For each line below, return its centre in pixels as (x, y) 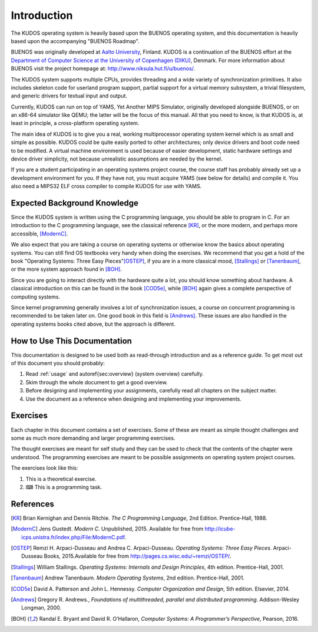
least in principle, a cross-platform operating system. (75, 123)
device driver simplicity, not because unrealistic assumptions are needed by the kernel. (117, 159)
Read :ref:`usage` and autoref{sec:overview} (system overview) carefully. (115, 374)
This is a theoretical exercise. (61, 479)
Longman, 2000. (42, 608)
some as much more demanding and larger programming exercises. (93, 438)
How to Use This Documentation (72, 341)
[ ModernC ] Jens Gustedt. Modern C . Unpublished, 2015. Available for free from (107, 529)
